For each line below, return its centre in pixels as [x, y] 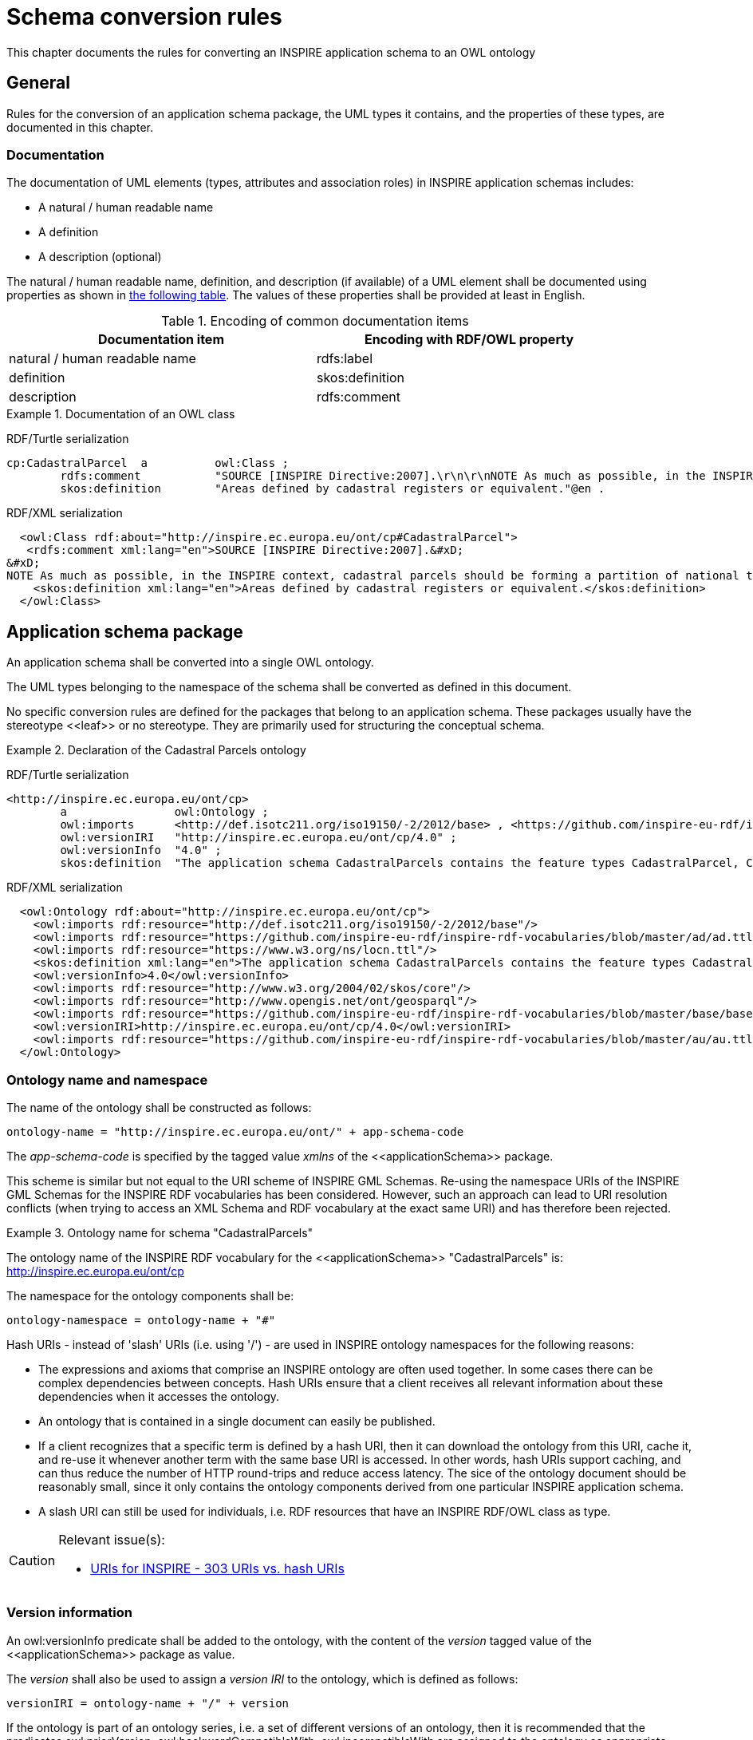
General [39, 83]
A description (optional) [100, 257]
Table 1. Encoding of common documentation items [315, 321]
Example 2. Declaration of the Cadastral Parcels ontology [156, 750]
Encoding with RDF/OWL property [469, 340]
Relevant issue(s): [112, 1539]
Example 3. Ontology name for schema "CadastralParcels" [160, 1232]
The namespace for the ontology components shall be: [150, 1295]
